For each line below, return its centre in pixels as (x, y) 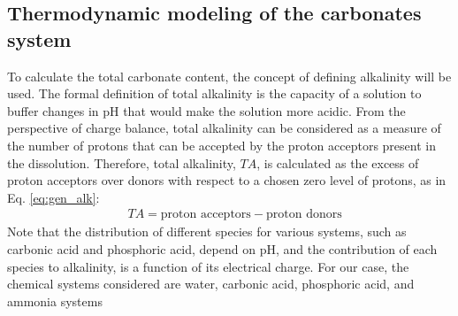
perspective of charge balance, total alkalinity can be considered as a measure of (224, 128)
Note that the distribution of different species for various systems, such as (207, 231)
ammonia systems (55, 301)
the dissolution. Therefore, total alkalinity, (122, 162)
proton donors (304, 215)
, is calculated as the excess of (338, 162)
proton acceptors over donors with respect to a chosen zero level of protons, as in (227, 180)
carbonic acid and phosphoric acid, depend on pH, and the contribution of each (222, 248)
